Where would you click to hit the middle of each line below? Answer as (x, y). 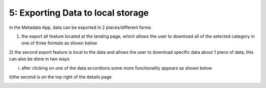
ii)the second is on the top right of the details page (60, 77)
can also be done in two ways (39, 59)
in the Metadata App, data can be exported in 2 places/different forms (80, 27)
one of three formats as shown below (59, 43)
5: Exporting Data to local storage (79, 13)
